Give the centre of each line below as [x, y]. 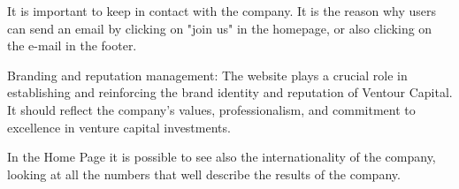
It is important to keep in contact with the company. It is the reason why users [222, 11]
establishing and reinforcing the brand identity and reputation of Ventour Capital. [230, 92]
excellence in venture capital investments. [119, 127]
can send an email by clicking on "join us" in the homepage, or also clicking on [220, 28]
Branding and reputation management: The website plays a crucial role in [207, 75]
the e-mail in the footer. [72, 45]
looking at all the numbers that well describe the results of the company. [204, 174]
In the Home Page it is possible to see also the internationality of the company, [222, 157]
